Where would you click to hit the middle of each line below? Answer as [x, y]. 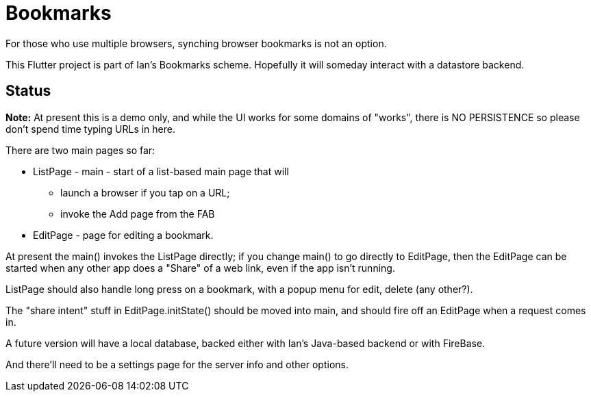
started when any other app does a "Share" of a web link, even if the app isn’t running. [200, 268]
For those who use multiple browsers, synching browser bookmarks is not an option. [196, 43]
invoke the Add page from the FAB [138, 214]
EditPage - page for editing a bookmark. [123, 235]
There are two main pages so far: [80, 150]
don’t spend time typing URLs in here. [90, 129]
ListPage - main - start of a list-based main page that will [161, 171]
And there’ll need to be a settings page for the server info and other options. [177, 364]
